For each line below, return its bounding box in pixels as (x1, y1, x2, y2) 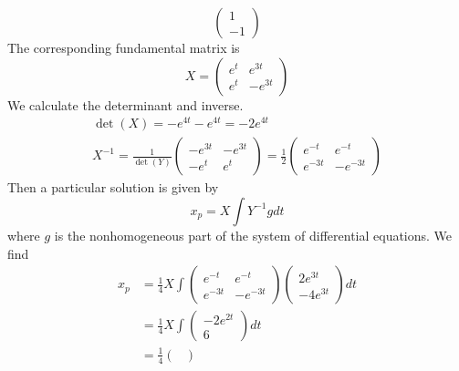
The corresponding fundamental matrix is (7, 38, 240, 57)
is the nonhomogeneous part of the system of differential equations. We (54, 225, 453, 244)
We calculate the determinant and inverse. (7, 95, 244, 114)
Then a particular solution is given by (7, 178, 219, 197)
